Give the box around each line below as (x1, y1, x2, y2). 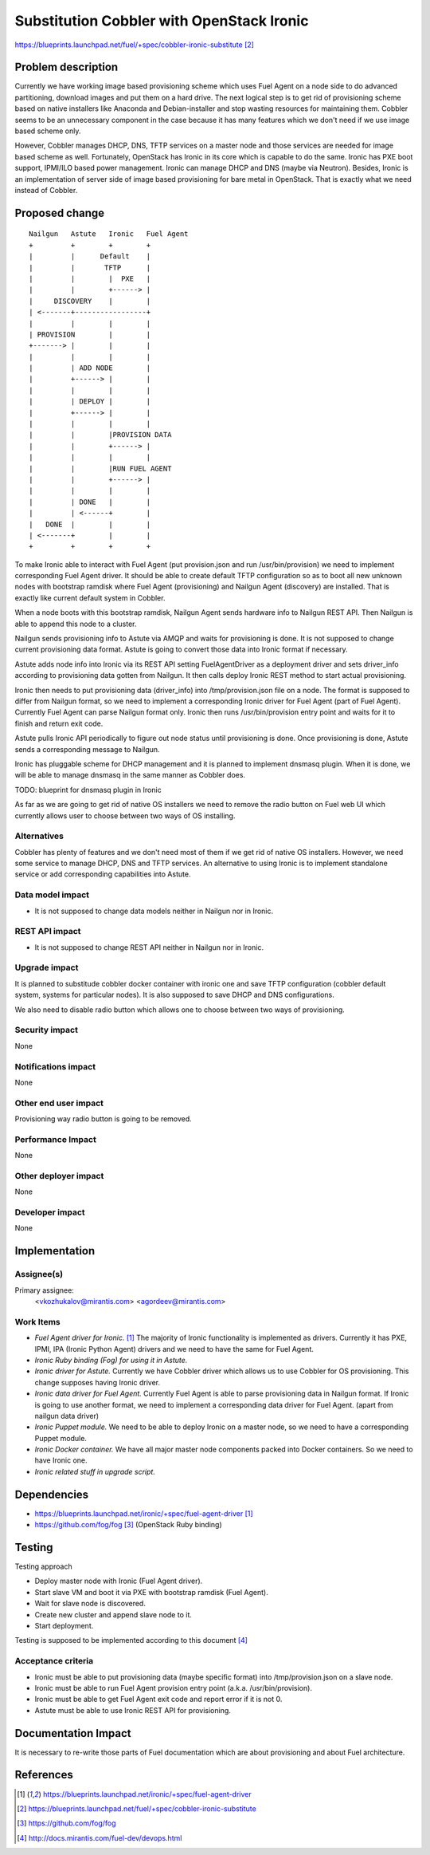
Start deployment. (34, 1621, 94, 1631)
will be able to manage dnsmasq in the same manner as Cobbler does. (14, 770, 246, 780)
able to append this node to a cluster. (14, 619, 137, 628)
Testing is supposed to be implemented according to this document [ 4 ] (14, 1636, 248, 1645)
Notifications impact (14, 1061, 96, 1072)
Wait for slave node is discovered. (34, 1599, 147, 1609)
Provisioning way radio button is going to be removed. (14, 1114, 193, 1124)
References (14, 1768, 73, 1782)
